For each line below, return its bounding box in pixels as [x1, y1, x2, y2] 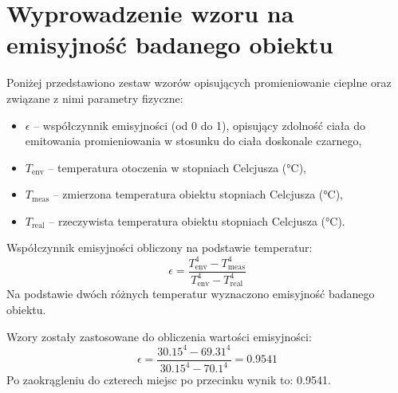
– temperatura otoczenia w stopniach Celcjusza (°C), [48, 159, 306, 175]
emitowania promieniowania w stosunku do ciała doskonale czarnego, [25, 132, 362, 149]
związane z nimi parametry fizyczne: [6, 89, 183, 106]
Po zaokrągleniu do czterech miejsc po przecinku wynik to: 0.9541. [6, 371, 331, 388]
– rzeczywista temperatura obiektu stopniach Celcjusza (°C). [49, 212, 345, 229]
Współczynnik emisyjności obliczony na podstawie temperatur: [6, 239, 313, 256]
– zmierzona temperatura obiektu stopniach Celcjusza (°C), [53, 186, 343, 202]
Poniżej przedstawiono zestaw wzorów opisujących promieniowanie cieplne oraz [6, 74, 392, 91]
